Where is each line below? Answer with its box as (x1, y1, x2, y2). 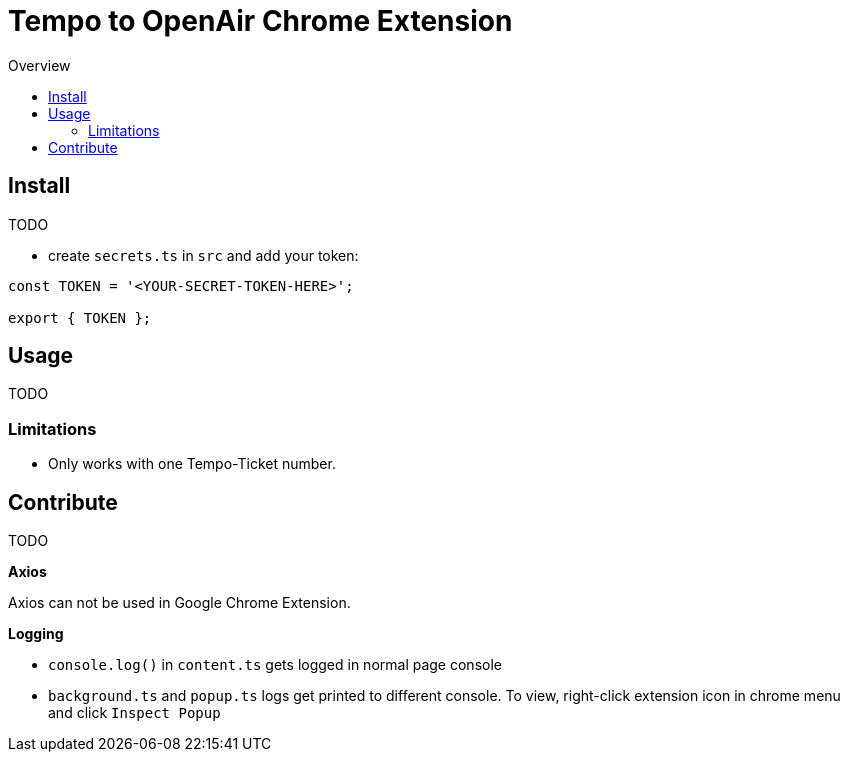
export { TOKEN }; (8, 309, 152, 326)
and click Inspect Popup (48, 704, 221, 722)
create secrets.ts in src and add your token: (48, 246, 359, 264)
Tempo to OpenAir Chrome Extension (8, 4, 513, 38)
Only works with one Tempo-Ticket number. (48, 455, 336, 473)
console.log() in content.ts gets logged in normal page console (48, 656, 502, 674)
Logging (8, 625, 64, 643)
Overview (8, 56, 71, 74)
